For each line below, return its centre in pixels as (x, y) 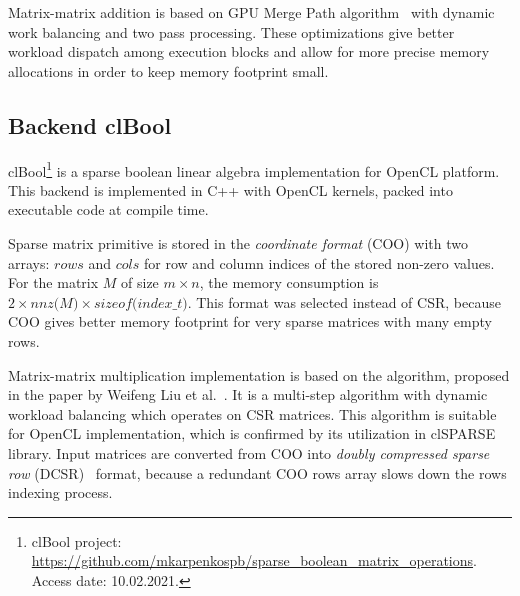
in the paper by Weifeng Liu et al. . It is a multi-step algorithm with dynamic (248, 394)
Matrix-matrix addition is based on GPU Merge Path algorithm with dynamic (251, 12)
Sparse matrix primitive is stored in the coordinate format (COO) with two (238, 243)
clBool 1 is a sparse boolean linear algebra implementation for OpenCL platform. (254, 169)
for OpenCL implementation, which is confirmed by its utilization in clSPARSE (252, 433)
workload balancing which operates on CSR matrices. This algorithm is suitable (252, 413)
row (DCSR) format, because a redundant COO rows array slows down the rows (257, 472)
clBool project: (76, 540)
